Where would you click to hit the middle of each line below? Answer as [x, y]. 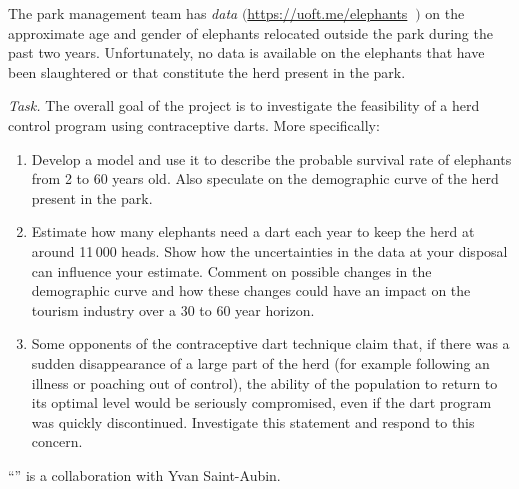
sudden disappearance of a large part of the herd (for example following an [260, 362]
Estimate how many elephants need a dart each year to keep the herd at [253, 231]
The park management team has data [123, 13]
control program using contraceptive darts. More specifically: [194, 124]
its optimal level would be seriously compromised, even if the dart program [261, 402]
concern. [57, 441]
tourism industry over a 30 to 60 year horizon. [173, 309]
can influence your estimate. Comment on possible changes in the [231, 270]
